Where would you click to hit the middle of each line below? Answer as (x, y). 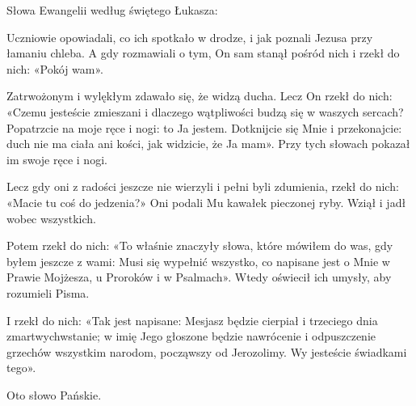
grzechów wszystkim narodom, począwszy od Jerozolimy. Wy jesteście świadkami (207, 351)
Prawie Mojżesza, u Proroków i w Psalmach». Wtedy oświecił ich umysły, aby (199, 277)
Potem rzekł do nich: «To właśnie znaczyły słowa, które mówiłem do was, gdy (200, 245)
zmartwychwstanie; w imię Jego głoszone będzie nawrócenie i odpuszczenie (191, 336)
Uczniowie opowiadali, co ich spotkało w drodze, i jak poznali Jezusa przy (190, 37)
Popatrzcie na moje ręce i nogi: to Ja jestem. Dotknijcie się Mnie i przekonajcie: (204, 127)
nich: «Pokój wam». (55, 68)
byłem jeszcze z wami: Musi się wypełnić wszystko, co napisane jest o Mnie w (198, 261)
